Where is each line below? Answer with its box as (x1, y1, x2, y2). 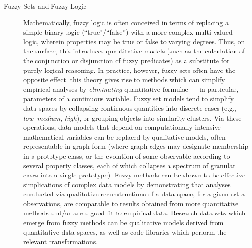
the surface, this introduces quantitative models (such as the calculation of (23, 46, 245, 56)
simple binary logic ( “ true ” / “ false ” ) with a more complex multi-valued (23, 27, 233, 37)
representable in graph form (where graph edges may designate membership (23, 141, 249, 151)
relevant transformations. (23, 236, 98, 247)
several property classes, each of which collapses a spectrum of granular (23, 160, 235, 170)
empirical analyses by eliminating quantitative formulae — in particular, (23, 84, 239, 94)
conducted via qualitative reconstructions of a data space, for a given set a (23, 189, 245, 199)
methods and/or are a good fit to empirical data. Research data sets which (23, 208, 246, 218)
